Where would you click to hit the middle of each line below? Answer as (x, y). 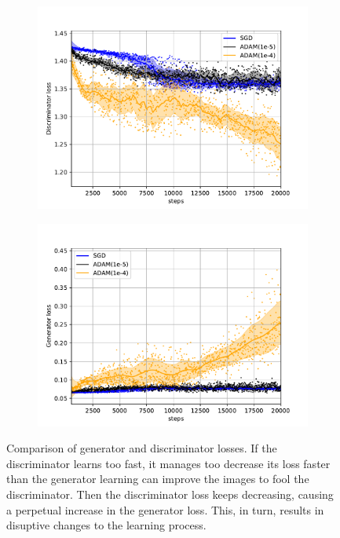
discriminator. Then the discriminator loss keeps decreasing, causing (170, 494)
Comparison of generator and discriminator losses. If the (142, 448)
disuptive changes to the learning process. (106, 525)
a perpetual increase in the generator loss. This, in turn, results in (165, 509)
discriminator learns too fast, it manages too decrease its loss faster (168, 463)
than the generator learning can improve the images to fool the (158, 479)
